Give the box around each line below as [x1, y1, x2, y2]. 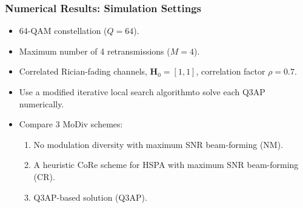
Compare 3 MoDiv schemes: [19, 118, 123, 130]
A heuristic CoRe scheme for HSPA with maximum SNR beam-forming [33, 158, 299, 171]
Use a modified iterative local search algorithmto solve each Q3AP [19, 86, 265, 98]
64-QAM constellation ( [19, 24, 107, 37]
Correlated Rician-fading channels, [19, 65, 147, 78]
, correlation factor [196, 65, 265, 78]
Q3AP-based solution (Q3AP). [33, 190, 147, 203]
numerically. [19, 97, 64, 110]
